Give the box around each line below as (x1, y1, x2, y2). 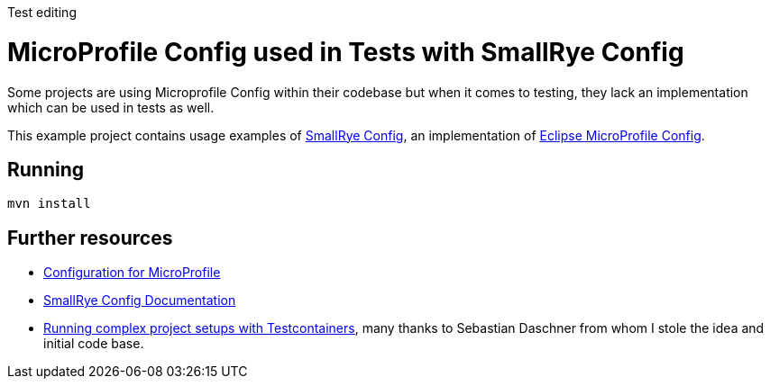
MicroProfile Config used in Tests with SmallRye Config (7, 36, 684, 67)
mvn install (7, 196, 91, 211)
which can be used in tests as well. (7, 99, 215, 115)
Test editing (7, 4, 77, 20)
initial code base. (43, 336, 144, 352)
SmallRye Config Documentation (43, 292, 236, 309)
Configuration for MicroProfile (43, 265, 221, 281)
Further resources (7, 226, 173, 249)
